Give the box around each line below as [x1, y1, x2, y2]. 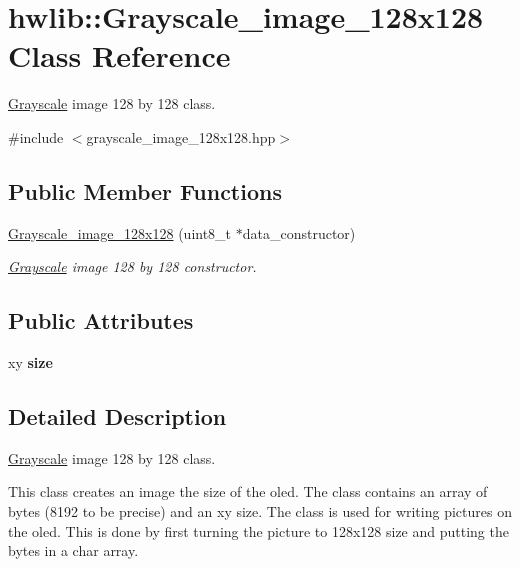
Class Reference [8, 35, 231, 76]
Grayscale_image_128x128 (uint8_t [8, 222, 232, 243]
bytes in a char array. [8, 540, 139, 561]
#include [8, 126, 64, 147]
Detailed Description [8, 401, 227, 432]
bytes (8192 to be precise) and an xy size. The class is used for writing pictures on [8, 501, 512, 522]
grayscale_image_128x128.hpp [86, 126, 276, 147]
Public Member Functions [8, 175, 282, 206]
